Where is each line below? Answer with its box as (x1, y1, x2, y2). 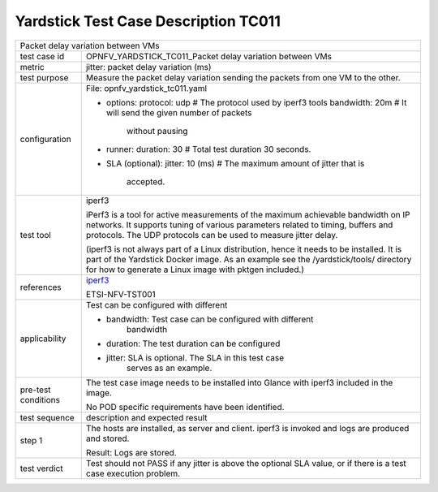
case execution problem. (85, 468, 181, 479)
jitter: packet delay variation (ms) (85, 61, 212, 72)
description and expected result (85, 412, 208, 423)
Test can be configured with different (85, 299, 228, 310)
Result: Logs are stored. (85, 447, 178, 458)
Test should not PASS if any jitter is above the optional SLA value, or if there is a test (85, 457, 407, 468)
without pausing (126, 125, 188, 136)
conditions (19, 394, 61, 405)
